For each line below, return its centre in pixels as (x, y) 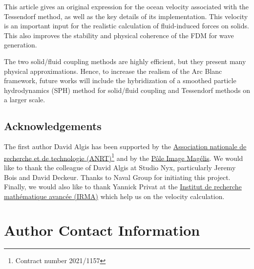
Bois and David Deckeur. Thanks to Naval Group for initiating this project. (117, 177)
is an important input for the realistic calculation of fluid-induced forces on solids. (127, 26)
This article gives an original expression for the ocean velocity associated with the (127, 6)
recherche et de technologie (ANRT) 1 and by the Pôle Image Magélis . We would (124, 157)
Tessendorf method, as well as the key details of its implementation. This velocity (126, 16)
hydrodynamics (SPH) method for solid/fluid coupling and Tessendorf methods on (127, 90)
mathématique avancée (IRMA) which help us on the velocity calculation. (114, 196)
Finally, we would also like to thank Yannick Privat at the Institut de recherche (123, 187)
